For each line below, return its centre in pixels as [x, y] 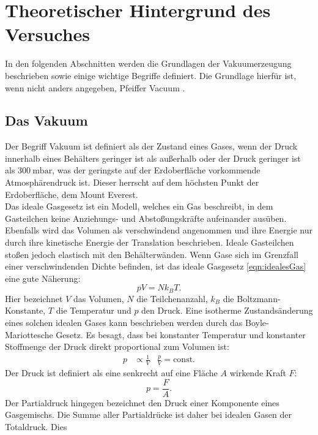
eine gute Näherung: [43, 278]
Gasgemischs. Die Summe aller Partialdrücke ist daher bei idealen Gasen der [148, 414]
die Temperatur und [94, 310]
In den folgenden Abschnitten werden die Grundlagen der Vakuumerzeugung [148, 63]
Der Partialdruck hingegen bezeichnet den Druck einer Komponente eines [142, 402]
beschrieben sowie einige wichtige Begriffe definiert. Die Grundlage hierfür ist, [151, 75]
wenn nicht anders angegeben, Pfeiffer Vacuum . [95, 87]
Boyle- [257, 323]
